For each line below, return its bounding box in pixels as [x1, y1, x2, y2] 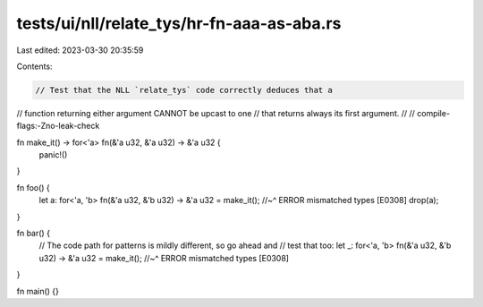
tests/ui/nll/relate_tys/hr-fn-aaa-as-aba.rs [16, 13, 342, 33]
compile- [416, 107, 451, 118]
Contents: [16, 61, 53, 72]
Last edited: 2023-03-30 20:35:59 [16, 45, 144, 55]
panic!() [38, 149, 68, 160]
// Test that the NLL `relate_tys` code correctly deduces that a [35, 85, 333, 95]
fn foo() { [16, 182, 51, 192]
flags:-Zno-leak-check [16, 121, 100, 132]
